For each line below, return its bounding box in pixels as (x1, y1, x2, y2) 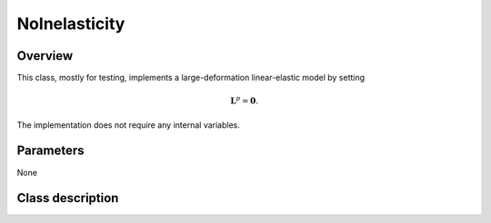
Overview (16, 48, 74, 63)
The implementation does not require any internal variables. (16, 119, 241, 131)
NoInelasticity (16, 14, 125, 34)
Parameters (16, 143, 85, 159)
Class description (16, 190, 119, 206)
